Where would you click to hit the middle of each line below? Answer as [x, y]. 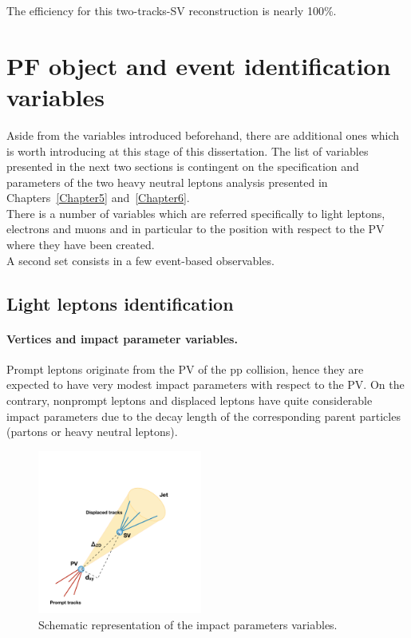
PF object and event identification [199, 65]
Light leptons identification [120, 303]
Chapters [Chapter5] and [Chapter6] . [98, 198]
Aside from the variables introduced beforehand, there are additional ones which [203, 135]
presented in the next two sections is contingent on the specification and [183, 166]
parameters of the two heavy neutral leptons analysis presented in [167, 182]
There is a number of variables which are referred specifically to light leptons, [196, 213]
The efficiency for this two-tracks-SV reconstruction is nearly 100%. [172, 10]
